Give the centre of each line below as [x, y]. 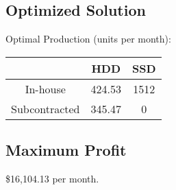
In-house [45, 88]
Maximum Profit [66, 150]
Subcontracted [46, 108]
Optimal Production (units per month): [88, 39]
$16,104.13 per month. [52, 178]
